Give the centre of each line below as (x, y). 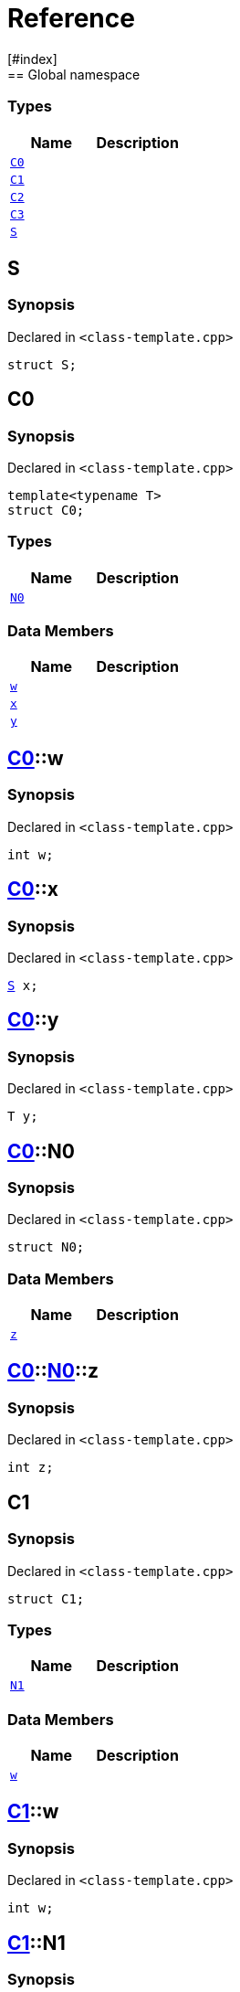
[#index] (32, 59)
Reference (71, 18)
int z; (31, 1468)
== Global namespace (74, 74)
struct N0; (46, 1247)
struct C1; (46, 1598)
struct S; (42, 364)
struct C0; (46, 510)
